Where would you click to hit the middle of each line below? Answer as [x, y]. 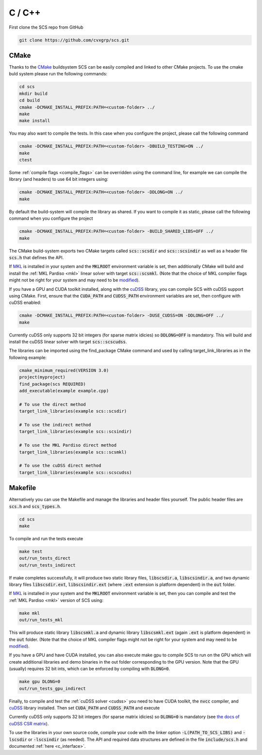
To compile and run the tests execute [46, 538]
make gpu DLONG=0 [40, 682]
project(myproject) [42, 377]
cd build [30, 100]
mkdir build [33, 93]
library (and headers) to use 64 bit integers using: [59, 179]
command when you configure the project [51, 218]
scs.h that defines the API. [36, 257]
